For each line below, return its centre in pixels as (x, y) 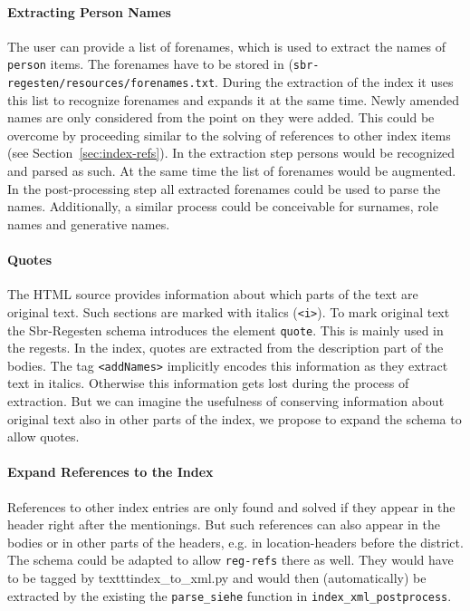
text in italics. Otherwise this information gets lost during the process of (208, 383)
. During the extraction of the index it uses (334, 82)
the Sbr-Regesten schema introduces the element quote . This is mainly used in (225, 330)
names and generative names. (89, 223)
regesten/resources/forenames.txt (111, 84)
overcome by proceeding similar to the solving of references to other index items (229, 135)
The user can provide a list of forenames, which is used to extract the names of (226, 46)
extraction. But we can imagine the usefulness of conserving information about (226, 401)
